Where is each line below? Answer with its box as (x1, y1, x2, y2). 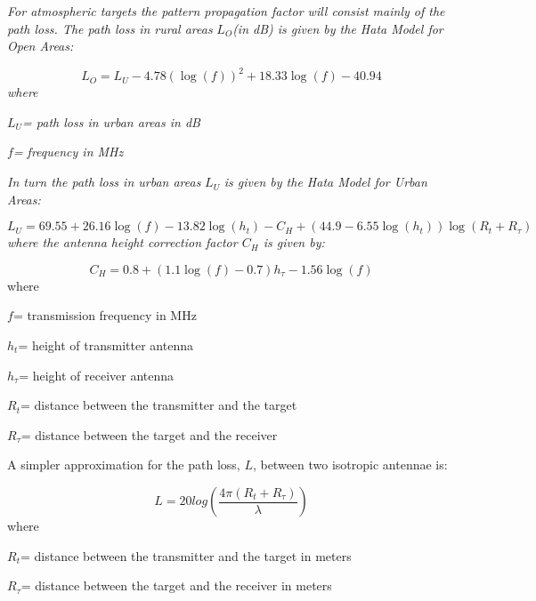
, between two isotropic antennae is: (252, 455, 448, 474)
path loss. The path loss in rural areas (7, 19, 213, 37)
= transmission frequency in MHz (12, 306, 197, 325)
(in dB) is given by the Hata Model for (232, 19, 443, 37)
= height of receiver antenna (19, 365, 175, 384)
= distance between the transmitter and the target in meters (20, 546, 352, 565)
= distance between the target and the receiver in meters (20, 576, 332, 595)
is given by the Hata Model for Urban (223, 172, 427, 191)
